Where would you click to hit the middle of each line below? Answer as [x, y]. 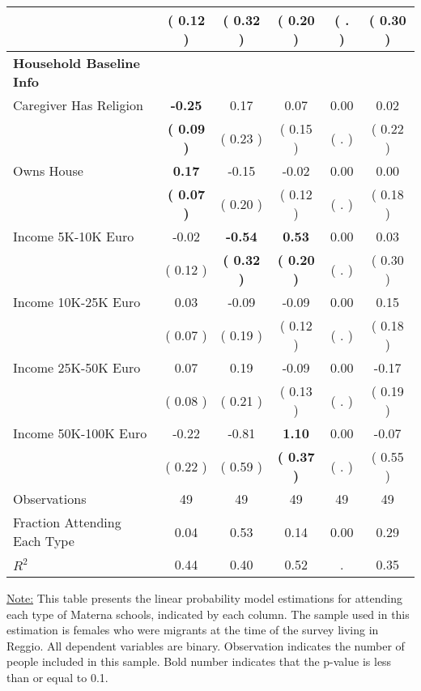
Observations [50, 499]
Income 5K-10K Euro [74, 236]
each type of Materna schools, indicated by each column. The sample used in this [208, 614]
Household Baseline [77, 63]
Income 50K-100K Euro [80, 433]
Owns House [48, 171]
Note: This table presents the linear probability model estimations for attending [205, 598]
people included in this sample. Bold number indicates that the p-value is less [199, 661]
